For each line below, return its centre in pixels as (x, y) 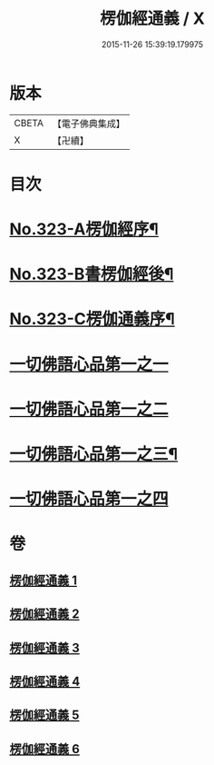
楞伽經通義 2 (44, 614)
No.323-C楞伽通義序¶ (92, 319)
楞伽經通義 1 (44, 580)
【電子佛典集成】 (88, 124)
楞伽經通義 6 (44, 749)
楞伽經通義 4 (45, 681)
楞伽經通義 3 (44, 647)
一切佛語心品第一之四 (89, 499)
